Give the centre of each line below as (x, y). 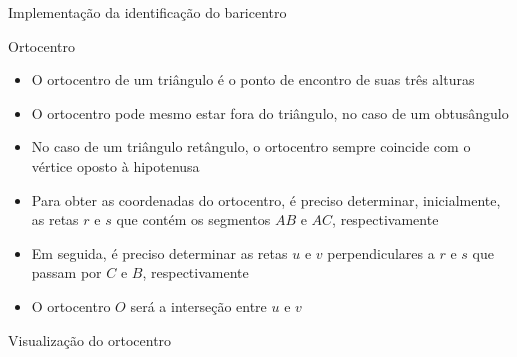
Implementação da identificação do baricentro (147, 12)
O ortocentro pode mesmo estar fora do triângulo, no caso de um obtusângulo (270, 112)
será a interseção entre (198, 305)
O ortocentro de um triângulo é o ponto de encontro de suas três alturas (253, 79)
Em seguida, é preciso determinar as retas (159, 252)
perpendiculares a (381, 252)
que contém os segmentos (193, 219)
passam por (66, 272)
